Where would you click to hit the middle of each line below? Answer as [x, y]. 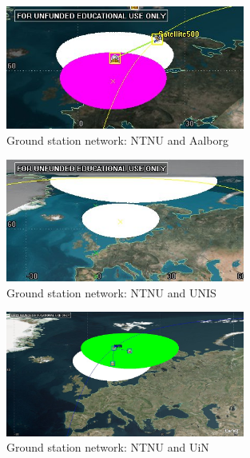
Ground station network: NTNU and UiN [108, 447]
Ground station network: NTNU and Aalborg [117, 139]
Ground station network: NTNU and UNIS [111, 292]
